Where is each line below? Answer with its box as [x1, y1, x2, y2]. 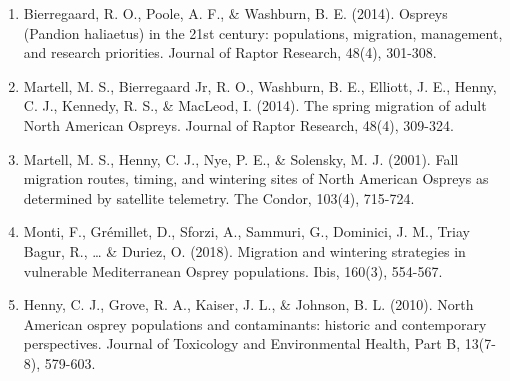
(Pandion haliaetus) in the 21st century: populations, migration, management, [23, 22, 503, 43]
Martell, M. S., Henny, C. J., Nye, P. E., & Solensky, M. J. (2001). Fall [23, 148, 459, 169]
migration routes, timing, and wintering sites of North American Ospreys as [23, 168, 489, 189]
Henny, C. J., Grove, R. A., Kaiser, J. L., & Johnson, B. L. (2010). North [23, 294, 474, 315]
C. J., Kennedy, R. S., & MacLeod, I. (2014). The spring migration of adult [23, 95, 487, 116]
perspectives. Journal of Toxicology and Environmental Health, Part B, [23, 333, 461, 354]
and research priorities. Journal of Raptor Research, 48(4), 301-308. [23, 42, 437, 63]
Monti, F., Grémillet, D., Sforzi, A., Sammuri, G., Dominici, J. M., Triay [23, 221, 470, 242]
